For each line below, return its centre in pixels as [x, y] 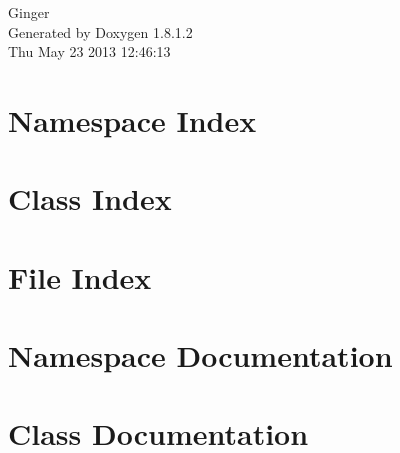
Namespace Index [132, 119]
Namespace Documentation [200, 355]
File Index [80, 276]
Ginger [29, 12]
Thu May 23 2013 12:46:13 [89, 51]
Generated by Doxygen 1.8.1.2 [100, 31]
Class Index [90, 198]
